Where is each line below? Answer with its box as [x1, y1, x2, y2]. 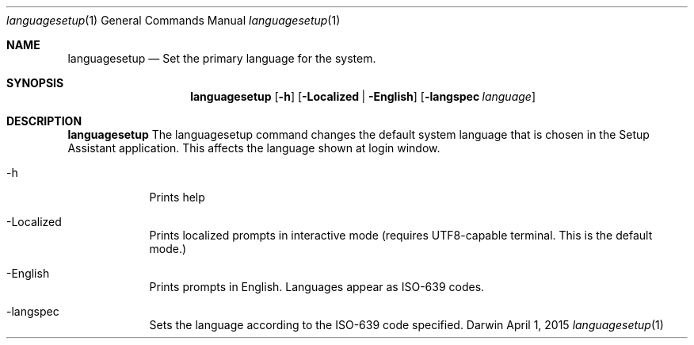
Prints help [149, 190, 205, 204]
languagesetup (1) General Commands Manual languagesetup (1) [6, 13, 341, 27]
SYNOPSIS [6, 76, 64, 90]
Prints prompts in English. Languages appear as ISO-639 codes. [149, 280, 485, 293]
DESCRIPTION [6, 114, 82, 128]
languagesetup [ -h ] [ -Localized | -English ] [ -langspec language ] [190, 90, 536, 103]
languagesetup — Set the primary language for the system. [67, 52, 376, 65]
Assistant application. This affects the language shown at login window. [67, 141, 440, 155]
